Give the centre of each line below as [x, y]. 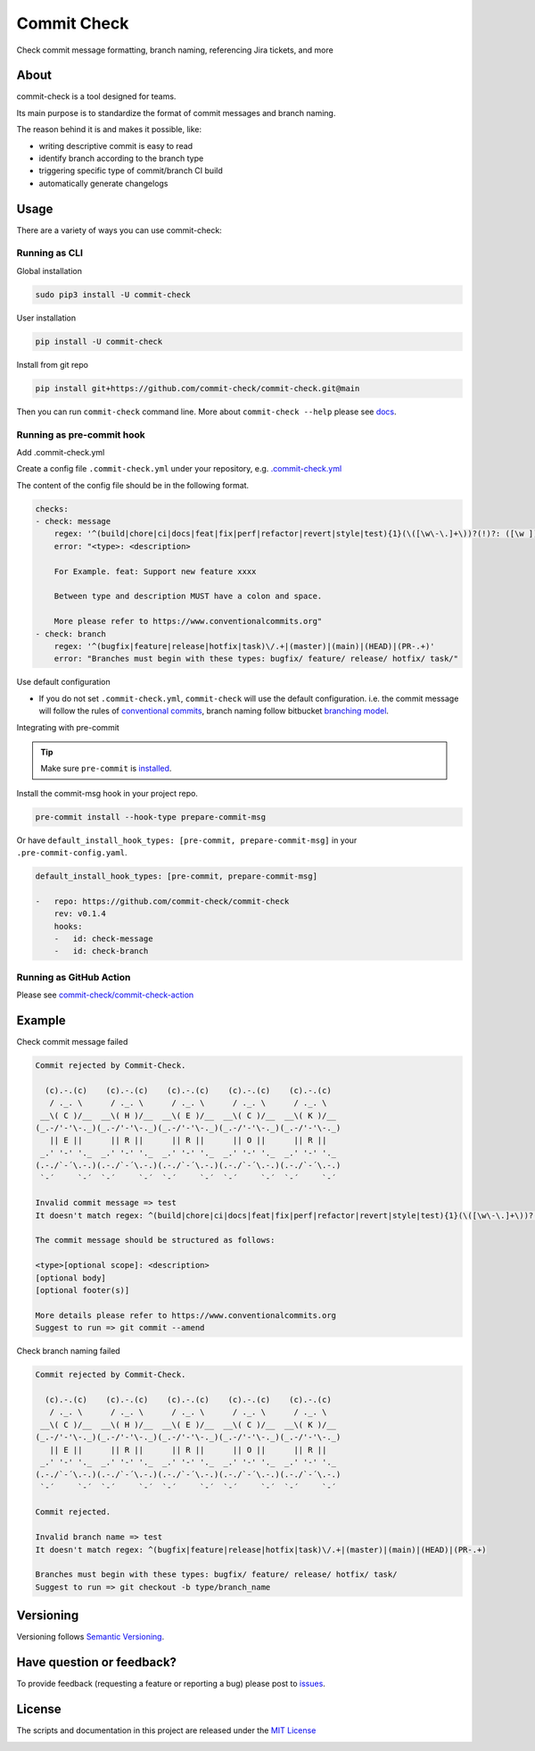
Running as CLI [50, 253]
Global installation [49, 271]
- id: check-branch [101, 951]
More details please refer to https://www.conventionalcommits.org [186, 1315]
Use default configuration [63, 682]
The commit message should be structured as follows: [155, 1240]
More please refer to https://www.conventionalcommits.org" [188, 621]
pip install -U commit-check [99, 341]
